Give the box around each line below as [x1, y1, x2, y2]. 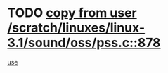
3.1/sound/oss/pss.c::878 [7, 35, 161, 51]
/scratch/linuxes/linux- [7, 20, 146, 36]
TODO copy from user [7, 5, 137, 21]
